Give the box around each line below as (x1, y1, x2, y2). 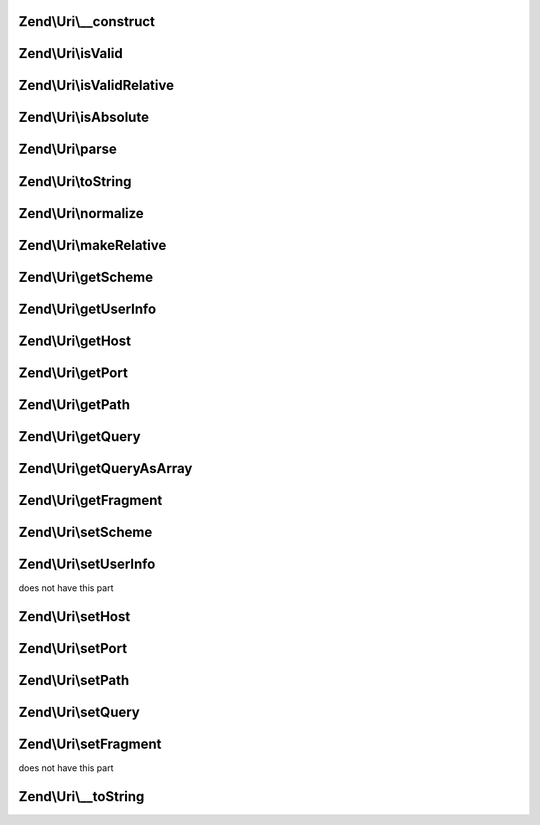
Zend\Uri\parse (18, 141, 117, 158)
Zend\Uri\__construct (18, 13, 155, 30)
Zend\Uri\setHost (18, 608, 131, 625)
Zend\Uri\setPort (18, 640, 128, 657)
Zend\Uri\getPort (18, 364, 129, 381)
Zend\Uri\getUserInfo (18, 300, 157, 317)
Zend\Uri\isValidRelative (18, 77, 175, 94)
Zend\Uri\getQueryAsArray (18, 460, 193, 477)
